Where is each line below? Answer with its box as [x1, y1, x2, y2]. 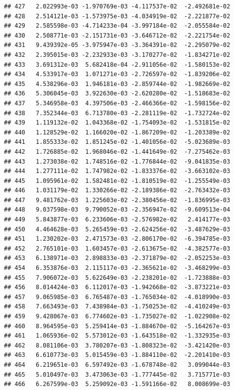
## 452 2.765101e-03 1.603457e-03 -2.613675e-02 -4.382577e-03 [4, 245, 231, 252]
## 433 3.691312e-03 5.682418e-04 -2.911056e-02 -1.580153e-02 [4, 61, 231, 68]
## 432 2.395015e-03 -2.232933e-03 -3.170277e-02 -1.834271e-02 [4, 51, 231, 58]
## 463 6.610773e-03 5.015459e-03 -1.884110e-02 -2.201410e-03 [4, 351, 231, 359]
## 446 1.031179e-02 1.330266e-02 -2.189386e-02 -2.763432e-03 [4, 187, 231, 194]
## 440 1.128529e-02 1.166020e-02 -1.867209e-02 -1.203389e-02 [4, 129, 231, 136]
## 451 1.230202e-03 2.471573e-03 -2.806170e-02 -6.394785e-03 [4, 235, 231, 243]
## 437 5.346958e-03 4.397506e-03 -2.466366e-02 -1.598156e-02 [4, 99, 231, 107]
